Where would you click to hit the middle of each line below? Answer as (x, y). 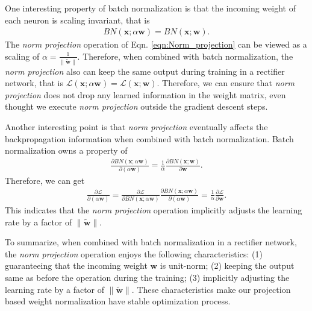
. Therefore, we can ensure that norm (226, 83)
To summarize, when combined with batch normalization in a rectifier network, (151, 242)
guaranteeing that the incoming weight (76, 265)
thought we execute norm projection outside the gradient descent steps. (136, 106)
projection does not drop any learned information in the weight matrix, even (145, 94)
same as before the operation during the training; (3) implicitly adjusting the (147, 277)
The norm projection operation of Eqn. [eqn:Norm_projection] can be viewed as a (156, 44)
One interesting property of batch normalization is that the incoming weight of (150, 8)
